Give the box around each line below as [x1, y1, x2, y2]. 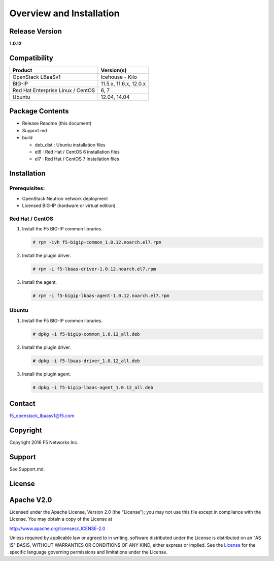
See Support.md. [9, 466, 45, 473]
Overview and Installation [9, 8, 120, 19]
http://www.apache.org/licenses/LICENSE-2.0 [9, 525, 106, 532]
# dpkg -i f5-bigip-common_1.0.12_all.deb [32, 331, 140, 337]
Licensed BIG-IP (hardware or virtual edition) [22, 202, 116, 209]
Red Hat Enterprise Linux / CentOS [12, 86, 95, 94]
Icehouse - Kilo [100, 73, 137, 80]
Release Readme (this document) [22, 120, 92, 127]
